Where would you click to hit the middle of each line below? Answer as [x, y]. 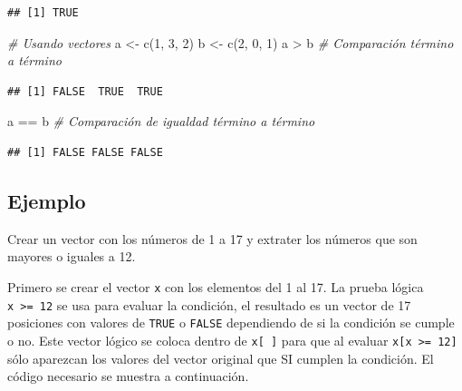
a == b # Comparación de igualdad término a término [161, 121]
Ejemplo [47, 200]
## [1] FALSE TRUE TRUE [85, 91]
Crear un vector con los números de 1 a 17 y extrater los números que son [212, 238]
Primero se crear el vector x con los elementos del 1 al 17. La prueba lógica [216, 286]
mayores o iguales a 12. [72, 256]
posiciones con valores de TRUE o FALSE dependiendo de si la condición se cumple [231, 323]
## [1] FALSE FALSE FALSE [85, 152]
